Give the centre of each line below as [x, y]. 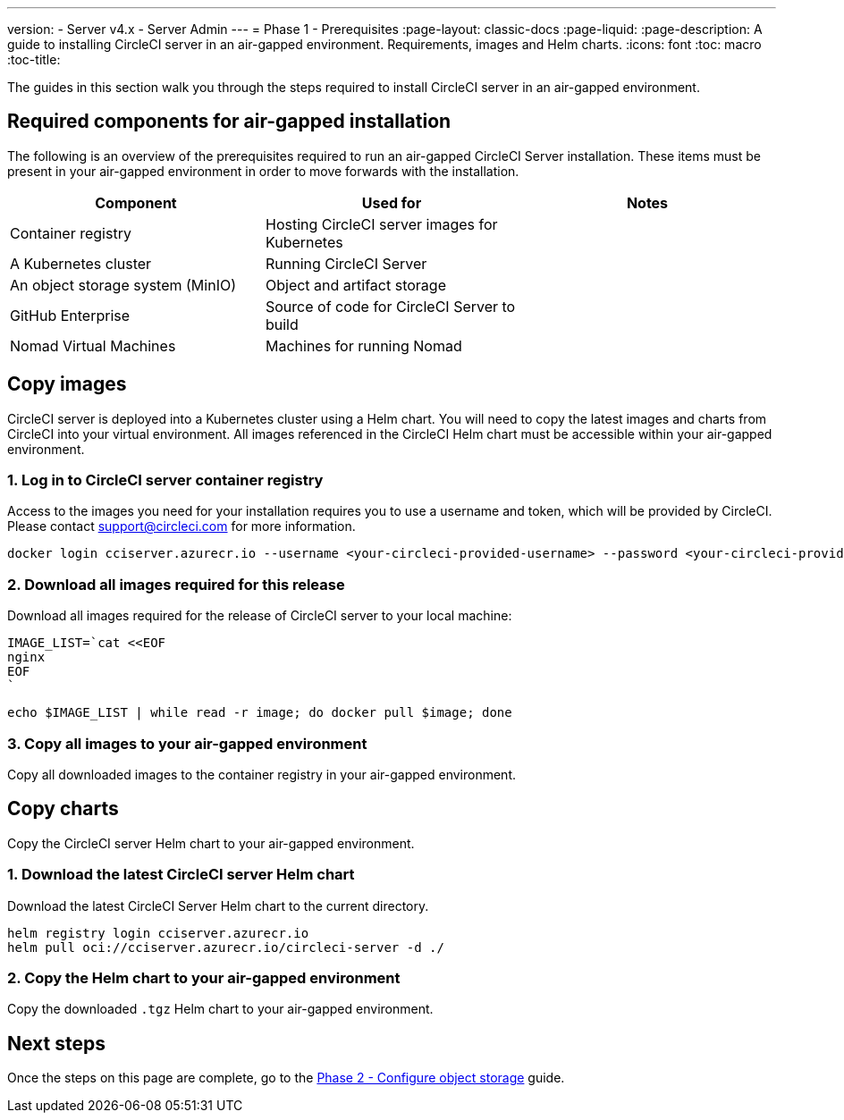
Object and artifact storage [355, 285]
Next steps [56, 1043]
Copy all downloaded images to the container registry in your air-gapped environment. [262, 774]
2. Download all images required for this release [176, 584]
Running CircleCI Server [346, 263]
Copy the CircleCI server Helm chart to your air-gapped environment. [211, 843]
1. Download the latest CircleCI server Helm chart [181, 875]
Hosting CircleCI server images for [381, 224]
